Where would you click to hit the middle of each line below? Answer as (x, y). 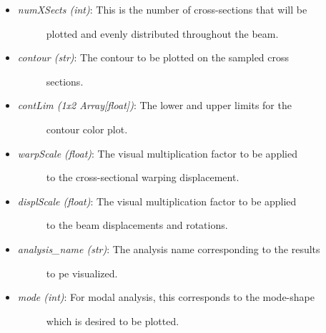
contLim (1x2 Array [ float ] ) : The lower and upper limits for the (154, 105)
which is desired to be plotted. (113, 321)
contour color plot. (87, 129)
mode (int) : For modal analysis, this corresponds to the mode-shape (166, 297)
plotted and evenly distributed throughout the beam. (162, 33)
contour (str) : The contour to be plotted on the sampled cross (153, 57)
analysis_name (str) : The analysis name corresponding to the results (169, 249)
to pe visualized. (82, 273)
